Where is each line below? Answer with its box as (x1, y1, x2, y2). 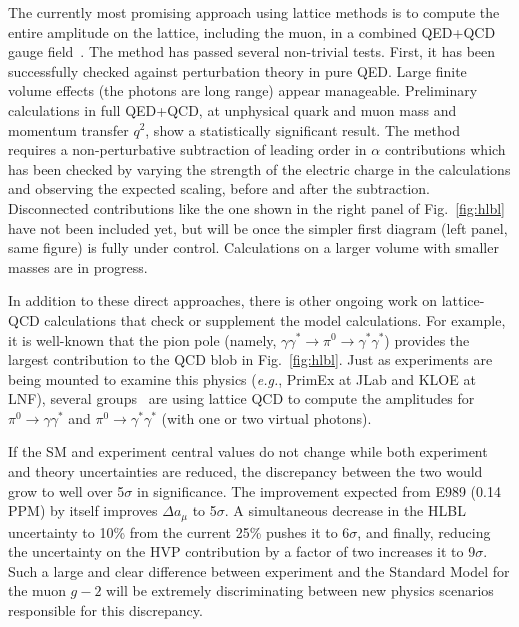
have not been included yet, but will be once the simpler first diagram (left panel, (8, 217, 508, 238)
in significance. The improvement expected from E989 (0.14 (136, 480, 501, 501)
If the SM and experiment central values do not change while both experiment (8, 441, 488, 462)
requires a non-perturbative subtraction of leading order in (8, 139, 367, 160)
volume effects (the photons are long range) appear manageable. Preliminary (8, 80, 478, 101)
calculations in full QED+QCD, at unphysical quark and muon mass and (8, 99, 457, 120)
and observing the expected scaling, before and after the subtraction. (8, 178, 430, 199)
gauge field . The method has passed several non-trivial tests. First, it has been (8, 41, 496, 62)
